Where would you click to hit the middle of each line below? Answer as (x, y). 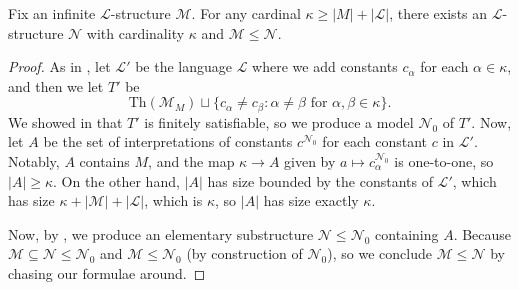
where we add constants (325, 66)
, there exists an (438, 13)
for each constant (375, 141)
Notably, (34, 161)
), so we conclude (379, 253)
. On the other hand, (116, 180)
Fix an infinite (52, 13)
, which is (173, 200)
